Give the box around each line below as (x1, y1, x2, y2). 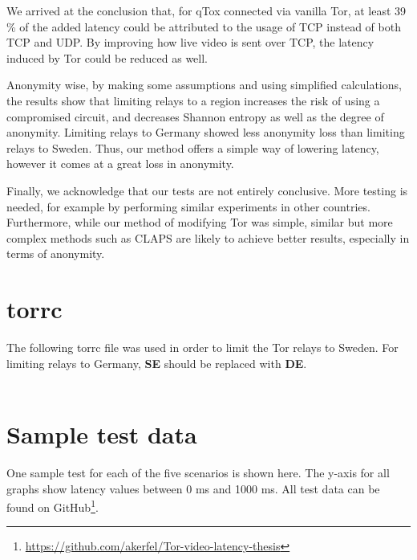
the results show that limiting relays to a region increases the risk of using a (6, 92, 380, 108)
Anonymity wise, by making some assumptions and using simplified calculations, (6, 76, 402, 93)
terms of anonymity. (6, 245, 105, 262)
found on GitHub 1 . (6, 497, 99, 515)
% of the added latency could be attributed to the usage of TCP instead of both (6, 18, 401, 35)
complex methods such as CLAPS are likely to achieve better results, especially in (6, 229, 410, 246)
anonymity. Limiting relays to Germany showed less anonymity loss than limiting (6, 124, 405, 141)
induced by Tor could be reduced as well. (6, 49, 208, 66)
